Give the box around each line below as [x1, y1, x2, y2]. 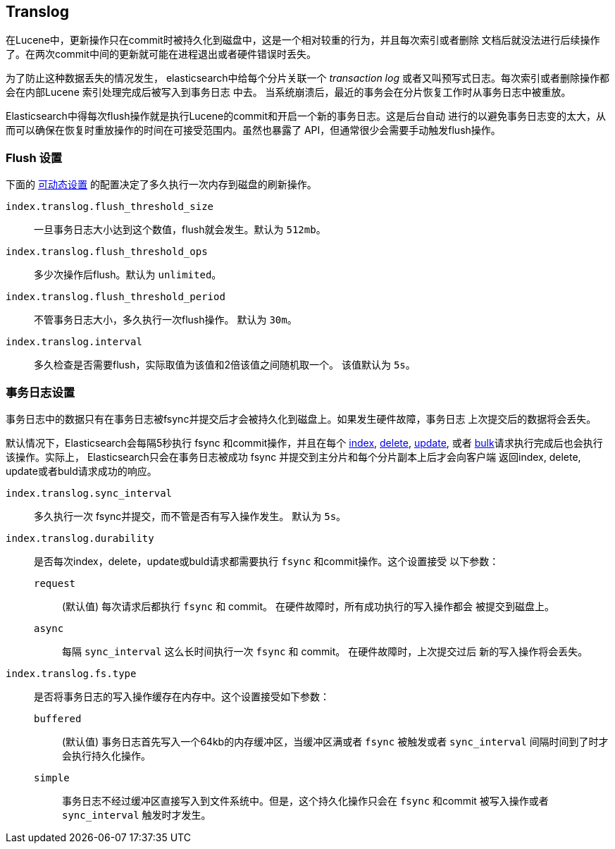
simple [34, 771, 70, 783]
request [34, 577, 76, 589]
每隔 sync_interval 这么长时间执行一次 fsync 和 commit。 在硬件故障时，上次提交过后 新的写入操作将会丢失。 [62, 645, 588, 657]
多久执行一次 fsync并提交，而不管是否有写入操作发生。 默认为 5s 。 [34, 509, 347, 522]
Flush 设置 [6, 150, 63, 165]
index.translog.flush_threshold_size [6, 201, 214, 213]
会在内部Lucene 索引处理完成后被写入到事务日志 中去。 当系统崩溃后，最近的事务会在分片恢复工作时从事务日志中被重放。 [6, 86, 571, 99]
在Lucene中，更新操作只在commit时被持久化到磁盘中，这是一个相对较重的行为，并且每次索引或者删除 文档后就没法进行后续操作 [6, 34, 600, 47]
